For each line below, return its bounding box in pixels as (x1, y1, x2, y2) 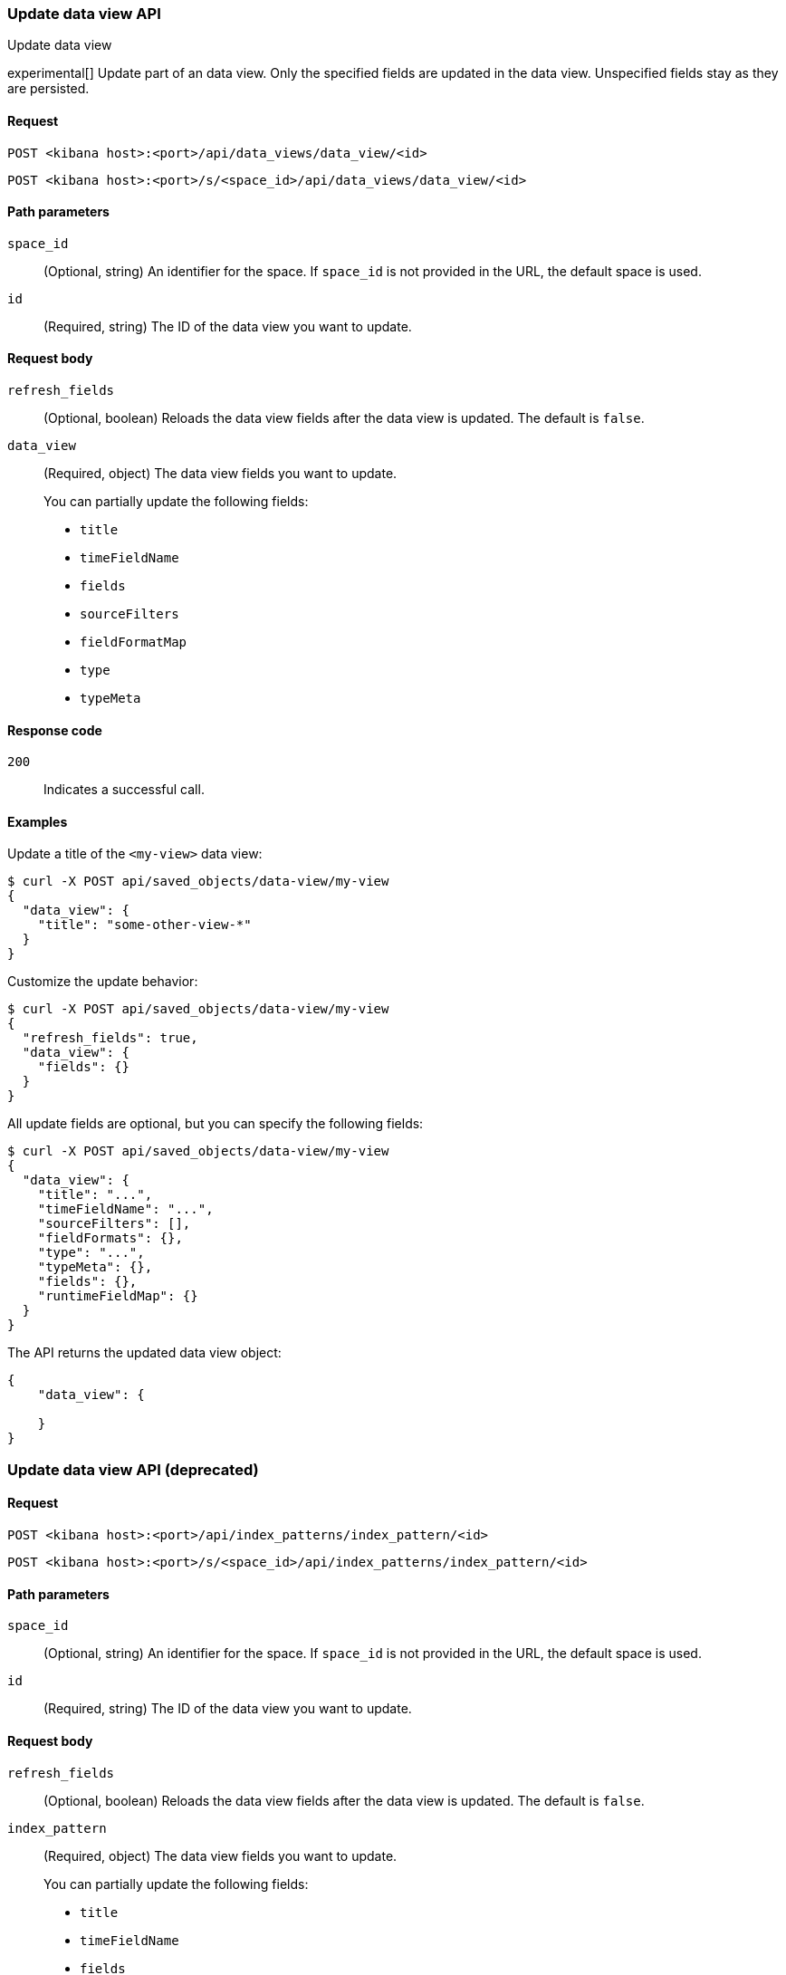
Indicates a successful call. (43, 781, 205, 798)
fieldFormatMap (80, 635, 187, 650)
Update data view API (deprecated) (7, 1460, 259, 1479)
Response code (7, 722, 102, 738)
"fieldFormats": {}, (37, 1231, 183, 1246)
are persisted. (7, 81, 90, 97)
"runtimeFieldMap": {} (37, 1289, 198, 1304)
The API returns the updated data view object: (7, 1345, 282, 1361)
